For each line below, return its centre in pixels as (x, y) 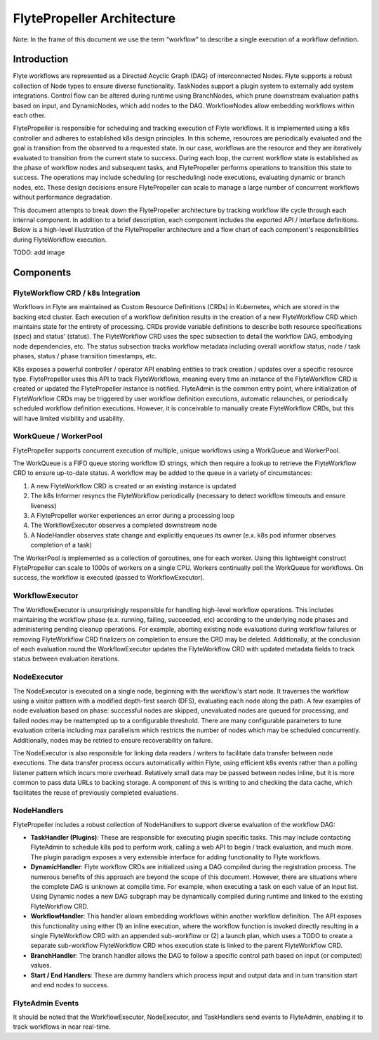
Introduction (41, 59)
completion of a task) (61, 545)
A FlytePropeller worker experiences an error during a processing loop (133, 516)
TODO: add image (39, 252)
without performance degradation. (62, 197)
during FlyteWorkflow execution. (60, 240)
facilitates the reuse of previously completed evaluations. (95, 792)
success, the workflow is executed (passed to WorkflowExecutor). (109, 578)
